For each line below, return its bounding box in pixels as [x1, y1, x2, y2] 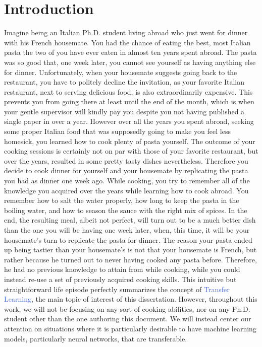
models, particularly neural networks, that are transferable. [4, 333, 187, 343]
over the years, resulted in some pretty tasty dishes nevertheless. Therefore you [4, 155, 248, 166]
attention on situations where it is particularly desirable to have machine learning [4, 323, 256, 333]
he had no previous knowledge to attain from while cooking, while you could [4, 264, 240, 274]
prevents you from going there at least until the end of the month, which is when [4, 96, 254, 107]
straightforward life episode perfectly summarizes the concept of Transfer [4, 284, 230, 294]
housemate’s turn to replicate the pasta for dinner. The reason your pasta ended [4, 234, 252, 245]
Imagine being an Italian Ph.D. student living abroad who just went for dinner [4, 27, 248, 38]
